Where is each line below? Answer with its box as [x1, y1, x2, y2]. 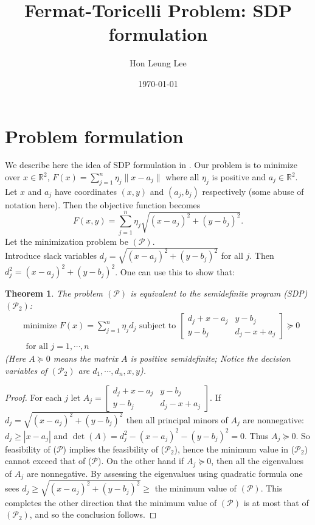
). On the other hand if [98, 454, 184, 467]
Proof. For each [5, 390, 62, 403]
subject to [139, 322, 176, 331]
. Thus [244, 429, 269, 442]
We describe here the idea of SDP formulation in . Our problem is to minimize [5, 158, 298, 171]
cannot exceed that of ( [5, 454, 92, 467]
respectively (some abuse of [202, 185, 304, 197]
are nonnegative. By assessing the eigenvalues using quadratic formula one [26, 467, 303, 479]
